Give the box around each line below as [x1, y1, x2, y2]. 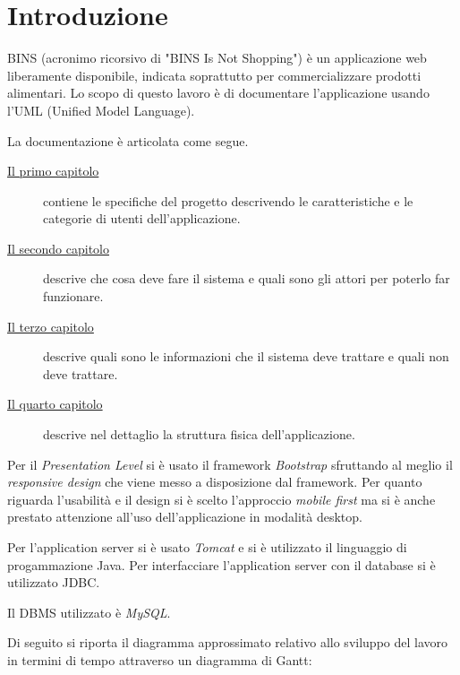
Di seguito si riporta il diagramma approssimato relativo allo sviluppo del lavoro [7, 633, 448, 652]
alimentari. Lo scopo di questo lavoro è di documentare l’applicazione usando [7, 83, 430, 102]
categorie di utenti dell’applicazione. [43, 209, 241, 228]
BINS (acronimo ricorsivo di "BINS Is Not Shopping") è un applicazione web [7, 48, 427, 67]
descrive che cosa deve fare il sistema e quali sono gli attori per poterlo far [43, 269, 450, 288]
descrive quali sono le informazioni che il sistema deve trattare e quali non [43, 347, 449, 366]
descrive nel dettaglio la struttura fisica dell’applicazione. [43, 425, 355, 444]
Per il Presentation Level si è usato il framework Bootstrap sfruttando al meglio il [7, 454, 453, 473]
